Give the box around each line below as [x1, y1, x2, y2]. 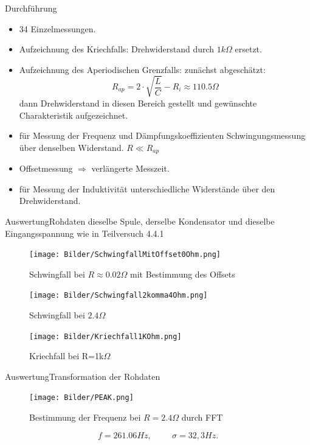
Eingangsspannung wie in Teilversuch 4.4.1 [5, 226, 164, 239]
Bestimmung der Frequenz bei [29, 411, 141, 424]
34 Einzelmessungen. [19, 22, 96, 35]
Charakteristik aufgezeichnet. [19, 108, 128, 121]
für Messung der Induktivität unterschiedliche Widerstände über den [19, 182, 275, 195]
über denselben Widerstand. [19, 141, 124, 153]
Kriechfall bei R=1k [29, 349, 104, 362]
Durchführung [5, 2, 57, 14]
